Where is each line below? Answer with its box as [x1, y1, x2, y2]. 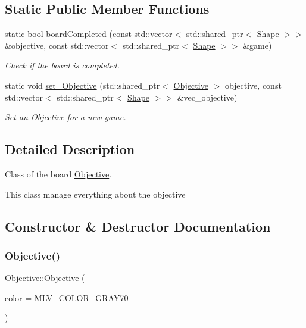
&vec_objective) [177, 90, 238, 103]
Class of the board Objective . [5, 167, 112, 180]
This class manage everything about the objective [5, 188, 186, 200]
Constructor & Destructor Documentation [5, 217, 271, 235]
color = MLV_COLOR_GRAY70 [5, 291, 129, 304]
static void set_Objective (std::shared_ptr [5, 79, 160, 91]
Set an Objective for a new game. [5, 111, 126, 123]
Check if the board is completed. [5, 59, 120, 71]
